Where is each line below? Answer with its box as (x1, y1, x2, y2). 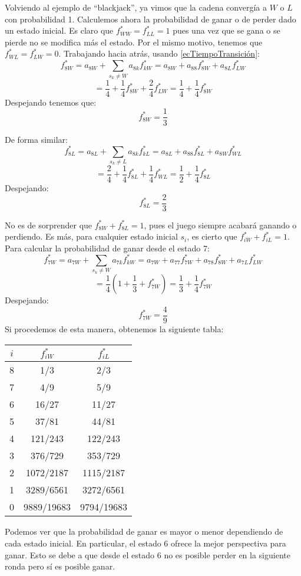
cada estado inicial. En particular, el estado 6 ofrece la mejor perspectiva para (5, 537, 286, 549)
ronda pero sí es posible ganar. (5, 560, 115, 572)
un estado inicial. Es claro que (5, 24, 114, 37)
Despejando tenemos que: (5, 96, 97, 108)
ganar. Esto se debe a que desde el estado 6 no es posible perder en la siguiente (5, 548, 290, 561)
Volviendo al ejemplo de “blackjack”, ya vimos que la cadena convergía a (5, 1, 267, 13)
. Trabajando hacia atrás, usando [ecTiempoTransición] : (58, 47, 260, 60)
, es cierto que (187, 230, 237, 243)
